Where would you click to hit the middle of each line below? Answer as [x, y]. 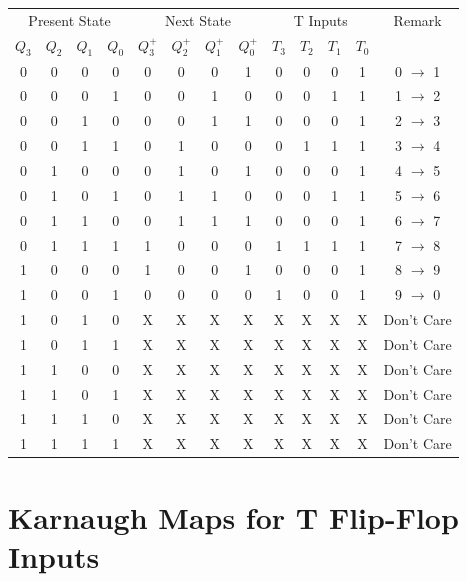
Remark [417, 19]
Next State [198, 19]
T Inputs [320, 19]
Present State [69, 19]
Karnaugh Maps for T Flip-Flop [233, 516]
